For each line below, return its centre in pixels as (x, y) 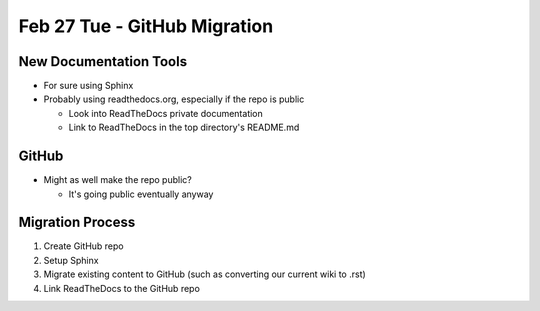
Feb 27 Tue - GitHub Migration (146, 26)
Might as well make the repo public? (117, 180)
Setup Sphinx (71, 260)
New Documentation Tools (103, 61)
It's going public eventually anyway (141, 194)
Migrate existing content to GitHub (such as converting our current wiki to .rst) (205, 274)
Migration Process (77, 222)
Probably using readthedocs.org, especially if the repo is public (174, 99)
